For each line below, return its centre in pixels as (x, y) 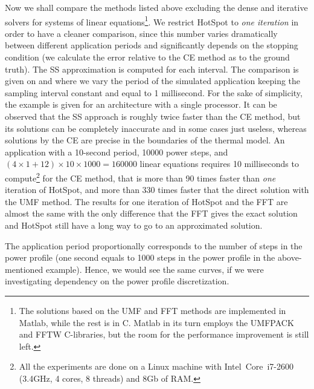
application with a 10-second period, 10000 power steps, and (117, 152)
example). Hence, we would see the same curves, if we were (155, 269)
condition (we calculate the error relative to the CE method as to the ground (147, 57)
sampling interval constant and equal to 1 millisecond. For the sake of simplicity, (154, 92)
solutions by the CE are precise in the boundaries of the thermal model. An (145, 140)
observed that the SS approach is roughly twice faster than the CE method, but (153, 116)
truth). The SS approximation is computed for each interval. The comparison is (152, 69)
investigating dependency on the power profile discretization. (117, 281)
